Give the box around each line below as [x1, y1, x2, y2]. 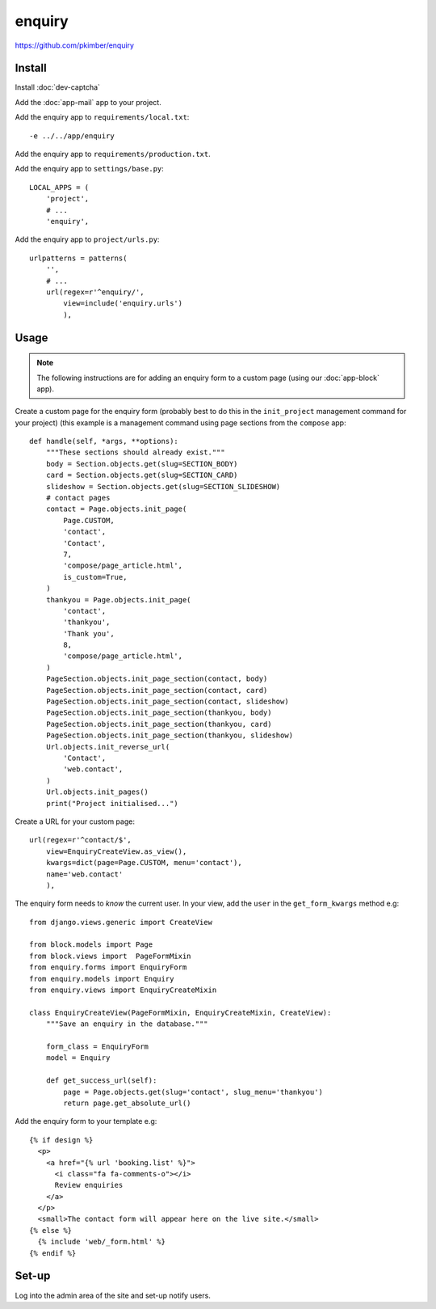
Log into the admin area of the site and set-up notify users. [15, 1290, 212, 1300]
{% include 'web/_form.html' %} [37, 1237, 166, 1247]
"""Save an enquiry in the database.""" [45, 1020, 209, 1028]
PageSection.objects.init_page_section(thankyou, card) [45, 720, 272, 728]
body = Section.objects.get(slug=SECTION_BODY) [45, 459, 238, 468]
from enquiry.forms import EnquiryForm [29, 963, 187, 972]
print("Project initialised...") [45, 799, 179, 808]
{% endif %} [29, 1248, 77, 1257]
